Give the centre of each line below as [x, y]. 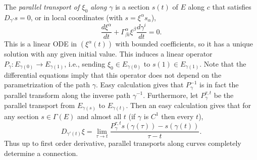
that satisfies [232, 7]
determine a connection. [41, 153]
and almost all [99, 116]
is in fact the [219, 85]
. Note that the [223, 63]
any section [21, 116]
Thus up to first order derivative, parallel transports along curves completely [123, 143]
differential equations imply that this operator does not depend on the [113, 74]
